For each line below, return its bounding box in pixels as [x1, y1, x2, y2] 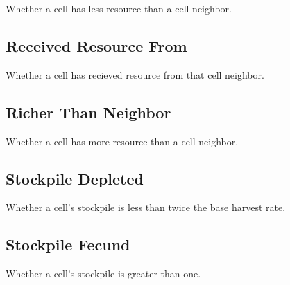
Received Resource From [6, 35, 187, 56]
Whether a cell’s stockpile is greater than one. [6, 266, 201, 281]
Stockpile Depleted [6, 167, 144, 189]
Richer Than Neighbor [6, 101, 171, 122]
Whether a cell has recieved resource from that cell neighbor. [6, 67, 264, 82]
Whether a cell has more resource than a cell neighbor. [6, 134, 239, 148]
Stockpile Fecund [6, 234, 130, 255]
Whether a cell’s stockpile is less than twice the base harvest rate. [6, 200, 286, 214]
